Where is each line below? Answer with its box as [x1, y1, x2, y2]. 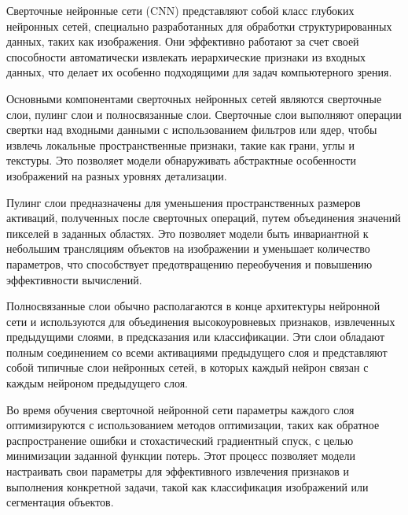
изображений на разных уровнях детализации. [6, 167, 227, 183]
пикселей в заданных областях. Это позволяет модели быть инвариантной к [6, 224, 369, 241]
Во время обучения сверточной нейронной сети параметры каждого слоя [6, 401, 355, 417]
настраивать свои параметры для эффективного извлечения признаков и [6, 463, 350, 480]
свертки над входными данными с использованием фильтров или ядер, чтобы [6, 121, 377, 138]
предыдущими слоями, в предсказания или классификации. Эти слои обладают [6, 328, 385, 345]
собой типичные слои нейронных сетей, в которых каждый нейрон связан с [6, 359, 369, 376]
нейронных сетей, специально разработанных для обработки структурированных [6, 17, 392, 34]
